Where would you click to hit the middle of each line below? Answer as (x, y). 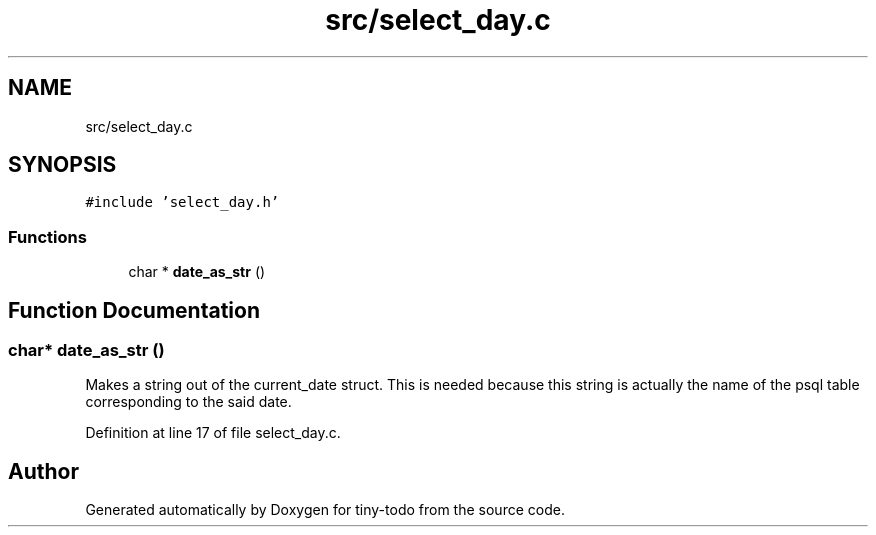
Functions (47, 236)
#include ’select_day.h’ (182, 202)
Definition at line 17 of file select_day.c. (213, 433)
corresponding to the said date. (188, 402)
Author (43, 471)
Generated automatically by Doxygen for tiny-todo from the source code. (325, 510)
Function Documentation (134, 310)
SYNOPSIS (62, 165)
